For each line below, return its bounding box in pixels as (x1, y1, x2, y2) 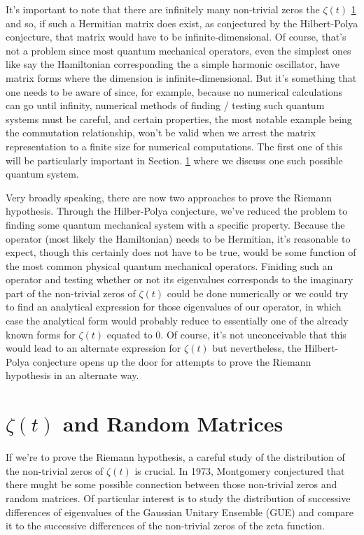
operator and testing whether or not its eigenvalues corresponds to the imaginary (6, 272, 353, 287)
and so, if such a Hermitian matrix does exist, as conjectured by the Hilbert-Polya (6, 15, 358, 30)
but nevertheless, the (212, 341, 302, 355)
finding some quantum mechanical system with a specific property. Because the (6, 217, 345, 231)
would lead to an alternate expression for (6, 341, 181, 355)
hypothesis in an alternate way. (6, 368, 139, 383)
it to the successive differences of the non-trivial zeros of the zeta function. (6, 518, 325, 533)
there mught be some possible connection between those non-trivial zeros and (6, 477, 337, 492)
